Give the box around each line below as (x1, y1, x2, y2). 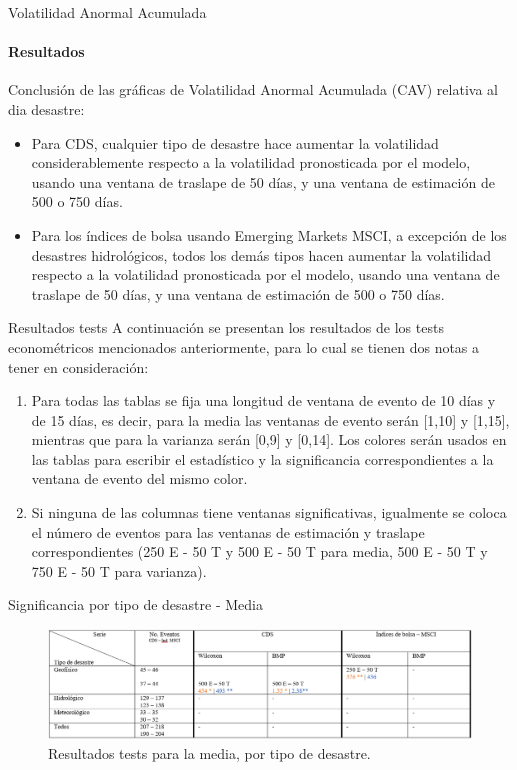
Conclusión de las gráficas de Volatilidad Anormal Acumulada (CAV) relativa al (8, 79, 498, 100)
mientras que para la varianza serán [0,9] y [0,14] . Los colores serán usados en (31, 429, 507, 450)
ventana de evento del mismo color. (31, 468, 248, 489)
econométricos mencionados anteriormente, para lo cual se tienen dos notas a (8, 336, 480, 357)
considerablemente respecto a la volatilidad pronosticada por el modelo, (31, 152, 471, 173)
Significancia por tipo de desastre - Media (8, 594, 263, 615)
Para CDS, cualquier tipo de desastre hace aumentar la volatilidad (31, 132, 439, 153)
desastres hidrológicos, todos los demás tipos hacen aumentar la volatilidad (31, 244, 492, 265)
